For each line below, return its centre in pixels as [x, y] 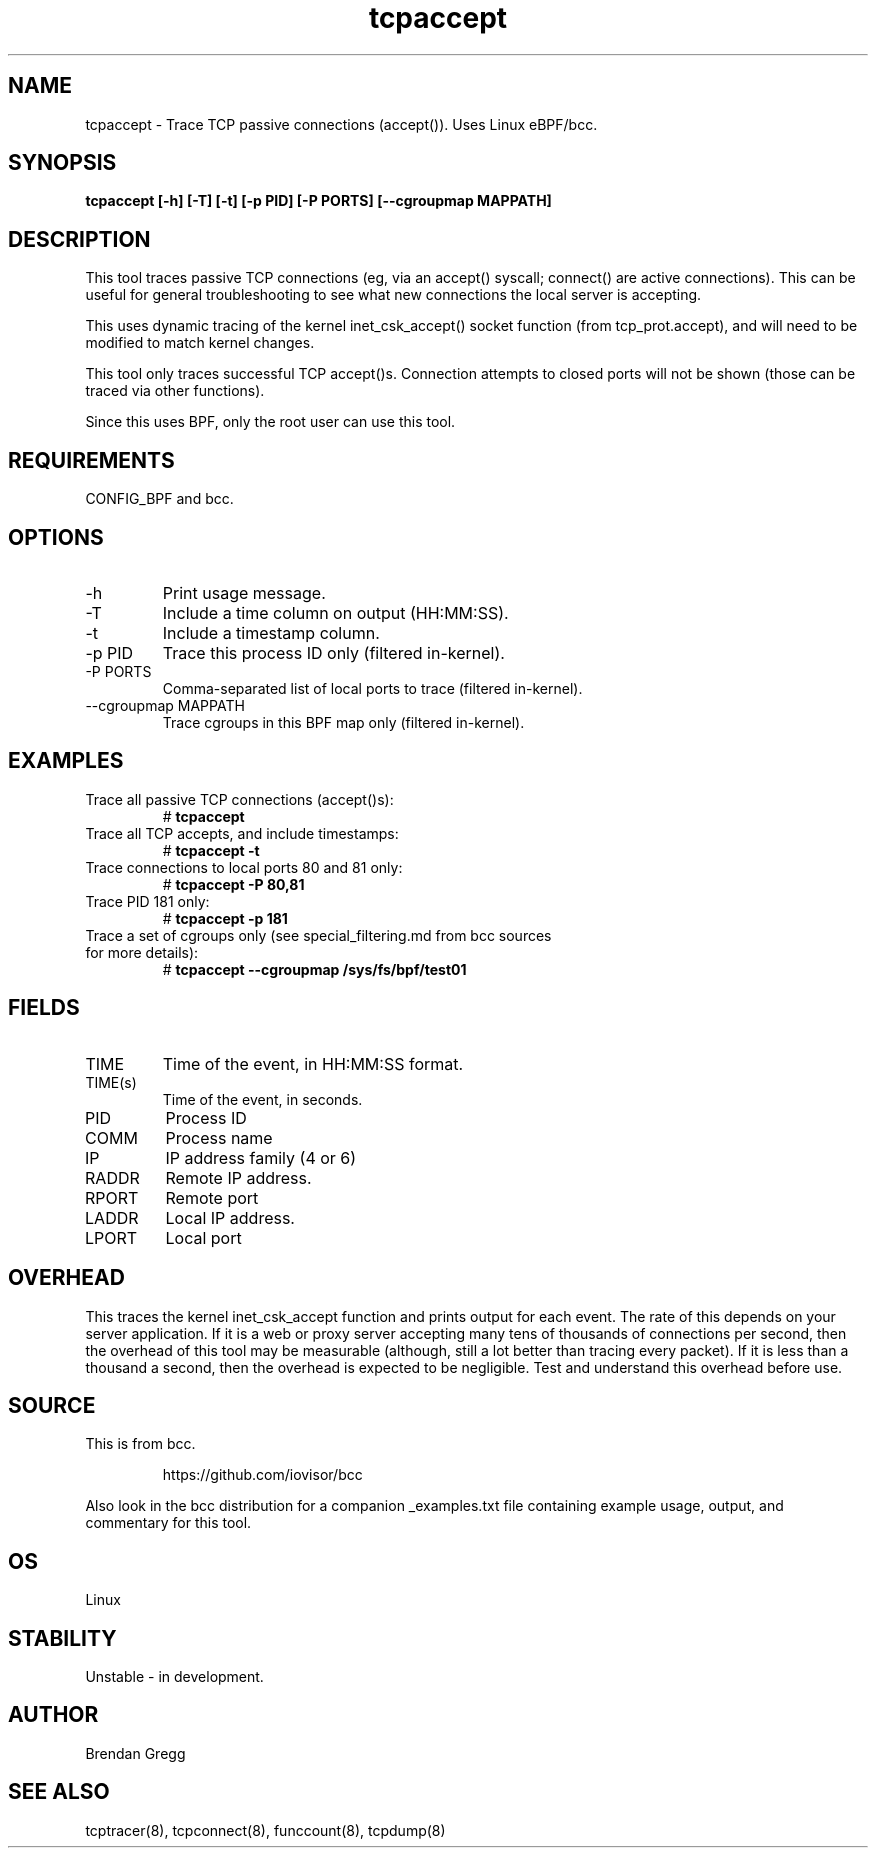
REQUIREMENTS [91, 460]
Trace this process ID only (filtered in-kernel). [333, 652]
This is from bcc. [140, 1444]
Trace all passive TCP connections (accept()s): [239, 799]
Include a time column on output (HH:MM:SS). [335, 612]
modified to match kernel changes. [200, 343]
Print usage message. [244, 592]
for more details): [142, 952]
